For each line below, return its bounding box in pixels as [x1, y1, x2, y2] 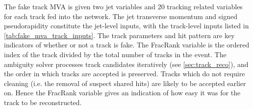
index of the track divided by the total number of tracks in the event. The [4, 49, 227, 59]
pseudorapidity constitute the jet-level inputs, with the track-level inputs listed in [4, 21, 249, 31]
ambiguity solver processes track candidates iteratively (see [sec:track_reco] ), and [4, 59, 249, 69]
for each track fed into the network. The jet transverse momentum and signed [4, 11, 237, 21]
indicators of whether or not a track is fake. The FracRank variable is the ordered [4, 40, 250, 50]
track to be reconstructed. [4, 97, 82, 107]
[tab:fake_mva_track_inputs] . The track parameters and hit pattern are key [4, 30, 235, 40]
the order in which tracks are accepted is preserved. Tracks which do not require [4, 68, 245, 79]
